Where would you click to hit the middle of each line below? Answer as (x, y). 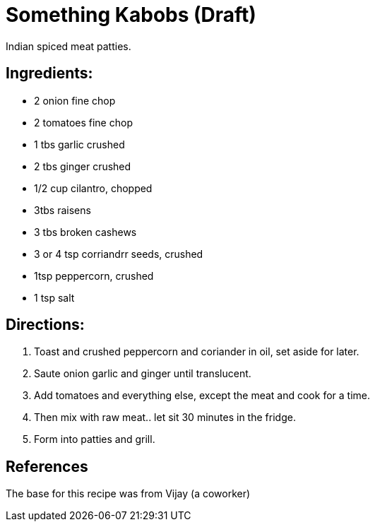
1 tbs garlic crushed (79, 144)
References (47, 466)
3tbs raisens (63, 210)
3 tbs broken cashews (85, 232)
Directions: (45, 325)
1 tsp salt (54, 297)
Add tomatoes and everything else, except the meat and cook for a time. (202, 396)
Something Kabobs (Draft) (131, 15)
